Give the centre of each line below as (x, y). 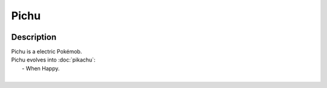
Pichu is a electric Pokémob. (47, 52)
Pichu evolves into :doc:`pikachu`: (53, 60)
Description (34, 37)
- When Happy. (41, 68)
